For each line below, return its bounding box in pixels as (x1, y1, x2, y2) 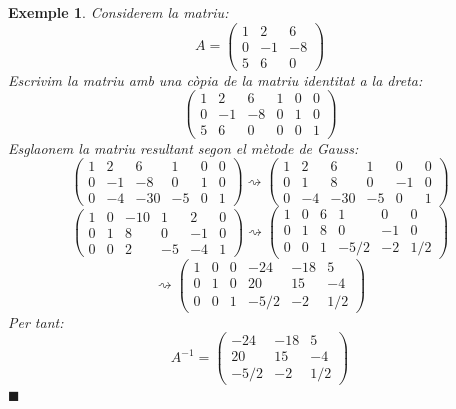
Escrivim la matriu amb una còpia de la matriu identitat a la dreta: (8, 69, 423, 90)
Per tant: (8, 311, 64, 332)
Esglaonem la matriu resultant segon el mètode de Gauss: (8, 137, 359, 158)
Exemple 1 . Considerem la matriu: (8, 2, 229, 22)
